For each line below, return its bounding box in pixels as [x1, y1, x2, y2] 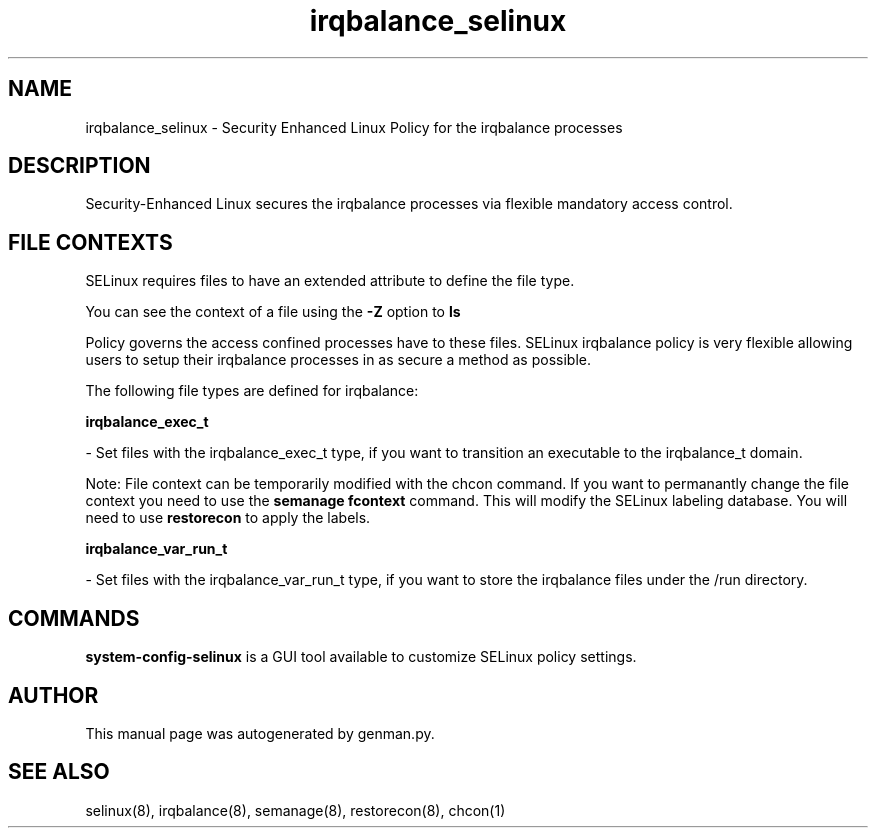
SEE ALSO [8, 759, 110, 785]
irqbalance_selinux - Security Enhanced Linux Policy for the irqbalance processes [85, 118, 623, 136]
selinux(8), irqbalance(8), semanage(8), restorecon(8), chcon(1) [85, 801, 506, 819]
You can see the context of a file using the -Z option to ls [85, 303, 461, 321]
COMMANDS [8, 605, 140, 631]
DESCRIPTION [8, 153, 151, 179]
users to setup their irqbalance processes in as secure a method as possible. [85, 351, 591, 369]
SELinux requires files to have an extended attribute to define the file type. [85, 272, 575, 290]
